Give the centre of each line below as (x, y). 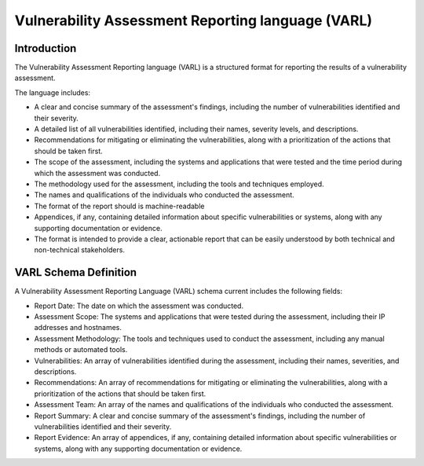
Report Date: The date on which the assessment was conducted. (139, 306)
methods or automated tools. (81, 350)
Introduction (46, 48)
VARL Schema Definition (76, 272)
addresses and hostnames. (78, 328)
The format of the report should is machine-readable (119, 206)
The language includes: (52, 92)
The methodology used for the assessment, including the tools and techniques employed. (179, 184)
